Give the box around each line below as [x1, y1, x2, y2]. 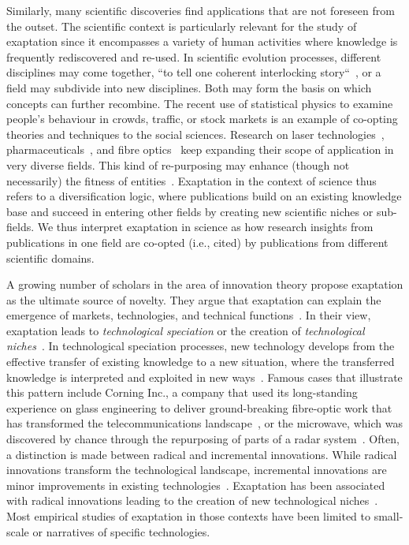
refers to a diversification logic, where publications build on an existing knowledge [6, 188, 402, 204]
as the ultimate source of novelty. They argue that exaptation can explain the [6, 291, 381, 308]
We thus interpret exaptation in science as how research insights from [37, 218, 374, 235]
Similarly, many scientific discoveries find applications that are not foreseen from [6, 2, 395, 18]
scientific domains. [6, 249, 95, 266]
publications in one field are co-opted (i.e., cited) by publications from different [6, 233, 389, 250]
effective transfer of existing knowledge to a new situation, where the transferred [6, 353, 395, 370]
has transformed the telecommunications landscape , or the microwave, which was [6, 415, 403, 431]
